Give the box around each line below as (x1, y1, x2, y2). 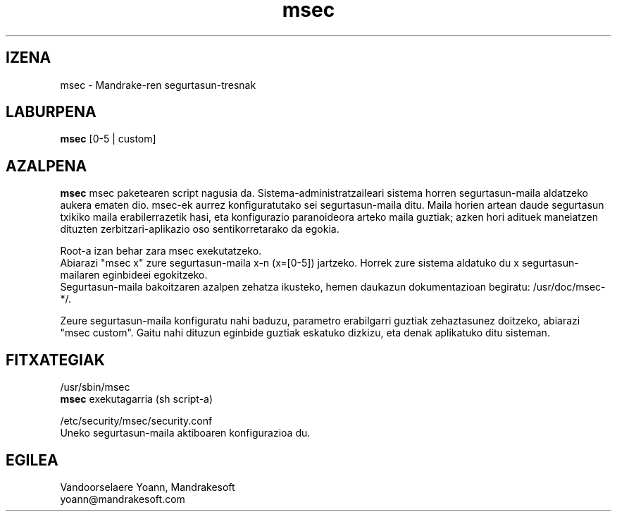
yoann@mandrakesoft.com (60, 492, 185, 505)
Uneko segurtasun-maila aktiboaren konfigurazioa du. (60, 427, 311, 439)
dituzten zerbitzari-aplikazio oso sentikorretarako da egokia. (60, 223, 339, 236)
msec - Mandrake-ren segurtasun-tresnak (60, 78, 256, 91)
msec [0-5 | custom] (60, 133, 156, 145)
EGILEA (6, 451, 58, 469)
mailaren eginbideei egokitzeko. (60, 269, 208, 281)
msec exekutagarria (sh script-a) (60, 393, 213, 406)
